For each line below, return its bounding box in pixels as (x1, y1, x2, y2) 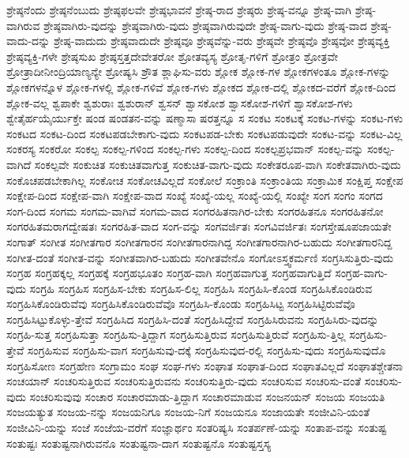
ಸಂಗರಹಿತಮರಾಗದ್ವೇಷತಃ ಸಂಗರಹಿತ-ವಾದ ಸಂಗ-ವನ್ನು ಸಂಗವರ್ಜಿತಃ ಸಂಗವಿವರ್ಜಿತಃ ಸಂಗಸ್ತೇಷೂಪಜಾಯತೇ (6, 218, 392, 235)
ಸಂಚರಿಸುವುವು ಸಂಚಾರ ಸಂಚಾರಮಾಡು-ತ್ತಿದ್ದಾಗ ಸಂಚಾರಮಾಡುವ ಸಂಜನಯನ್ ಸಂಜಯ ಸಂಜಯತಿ (29, 388, 385, 404)
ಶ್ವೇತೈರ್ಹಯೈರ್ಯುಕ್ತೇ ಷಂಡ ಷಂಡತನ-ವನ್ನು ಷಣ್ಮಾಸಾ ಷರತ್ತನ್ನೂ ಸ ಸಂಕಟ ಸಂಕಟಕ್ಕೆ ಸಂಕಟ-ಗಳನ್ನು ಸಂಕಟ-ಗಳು (6, 110, 403, 126)
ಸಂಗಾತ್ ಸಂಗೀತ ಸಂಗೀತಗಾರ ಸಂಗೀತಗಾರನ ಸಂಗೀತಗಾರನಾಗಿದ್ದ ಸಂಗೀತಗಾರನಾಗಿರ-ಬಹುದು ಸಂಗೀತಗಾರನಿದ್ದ (6, 233, 392, 250)
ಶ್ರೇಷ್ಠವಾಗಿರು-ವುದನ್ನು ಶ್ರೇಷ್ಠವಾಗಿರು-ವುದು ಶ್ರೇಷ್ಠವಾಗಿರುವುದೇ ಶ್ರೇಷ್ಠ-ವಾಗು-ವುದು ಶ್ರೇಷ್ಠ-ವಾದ (43, 17, 367, 33)
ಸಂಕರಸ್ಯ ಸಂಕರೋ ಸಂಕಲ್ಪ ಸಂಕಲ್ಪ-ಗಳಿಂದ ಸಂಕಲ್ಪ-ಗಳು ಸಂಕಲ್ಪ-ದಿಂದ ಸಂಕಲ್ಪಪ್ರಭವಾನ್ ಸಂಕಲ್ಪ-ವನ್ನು (6, 141, 364, 157)
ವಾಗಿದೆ (6, 156, 32, 172)
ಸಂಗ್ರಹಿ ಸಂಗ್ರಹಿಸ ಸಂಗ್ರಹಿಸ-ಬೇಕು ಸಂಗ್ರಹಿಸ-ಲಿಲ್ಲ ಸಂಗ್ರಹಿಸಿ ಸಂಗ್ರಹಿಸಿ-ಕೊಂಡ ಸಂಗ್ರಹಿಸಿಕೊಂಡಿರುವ (29, 280, 373, 296)
